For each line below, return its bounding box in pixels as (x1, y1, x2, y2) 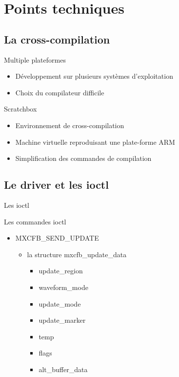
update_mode (39, 298, 81, 309)
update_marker (39, 315, 86, 325)
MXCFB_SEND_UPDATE (15, 233, 99, 243)
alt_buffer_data (39, 364, 88, 374)
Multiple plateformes (4, 54, 66, 65)
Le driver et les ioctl (4, 177, 109, 192)
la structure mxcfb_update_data (27, 249, 127, 259)
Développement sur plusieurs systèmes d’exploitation (15, 71, 173, 81)
